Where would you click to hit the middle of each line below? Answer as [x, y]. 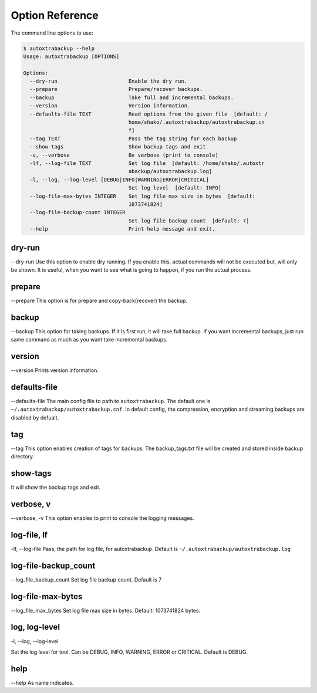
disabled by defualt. [35, 417]
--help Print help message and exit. [122, 229]
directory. [23, 457]
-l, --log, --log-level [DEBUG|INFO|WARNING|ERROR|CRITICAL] [119, 180]
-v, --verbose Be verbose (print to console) [124, 155]
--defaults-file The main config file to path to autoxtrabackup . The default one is [111, 401]
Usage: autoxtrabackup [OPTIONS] [71, 56]
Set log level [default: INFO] [175, 188]
